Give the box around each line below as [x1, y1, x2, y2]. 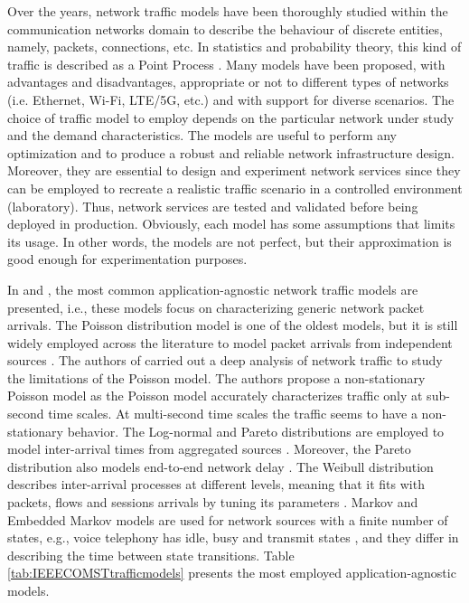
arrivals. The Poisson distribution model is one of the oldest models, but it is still [7, 316, 458, 334]
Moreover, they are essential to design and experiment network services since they [7, 161, 461, 180]
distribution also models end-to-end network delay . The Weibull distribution [7, 457, 434, 476]
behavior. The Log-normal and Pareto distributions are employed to [67, 421, 445, 440]
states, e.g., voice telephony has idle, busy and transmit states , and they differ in [7, 528, 459, 547]
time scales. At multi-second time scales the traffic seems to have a [48, 404, 417, 423]
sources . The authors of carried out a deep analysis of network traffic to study [7, 351, 443, 370]
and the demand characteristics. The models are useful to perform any [7, 126, 397, 145]
